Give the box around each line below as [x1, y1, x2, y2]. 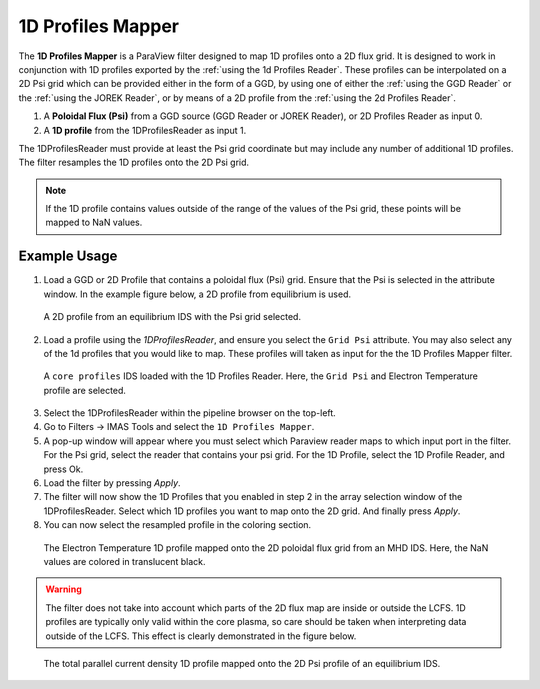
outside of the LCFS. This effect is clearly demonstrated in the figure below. [45, 630, 357, 642]
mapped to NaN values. [45, 216, 143, 229]
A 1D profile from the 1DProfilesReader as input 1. [43, 124, 247, 136]
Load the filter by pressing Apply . [43, 477, 181, 489]
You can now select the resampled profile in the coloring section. [43, 519, 312, 531]
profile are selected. [43, 384, 127, 396]
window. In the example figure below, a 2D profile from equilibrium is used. [43, 288, 352, 300]
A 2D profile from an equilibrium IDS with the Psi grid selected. [43, 311, 302, 323]
